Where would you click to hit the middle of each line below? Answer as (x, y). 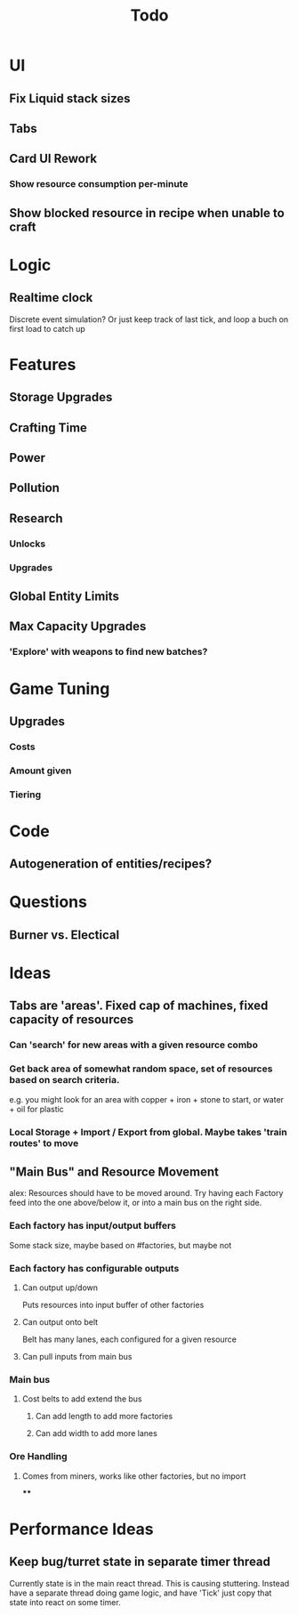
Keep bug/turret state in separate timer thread (140, 1562)
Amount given (40, 771)
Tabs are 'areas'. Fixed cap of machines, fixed (139, 1006)
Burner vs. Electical (64, 935)
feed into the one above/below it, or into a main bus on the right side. (136, 1203)
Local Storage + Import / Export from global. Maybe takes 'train (148, 1132)
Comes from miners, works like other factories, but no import (134, 1476)
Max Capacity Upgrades (78, 627)
